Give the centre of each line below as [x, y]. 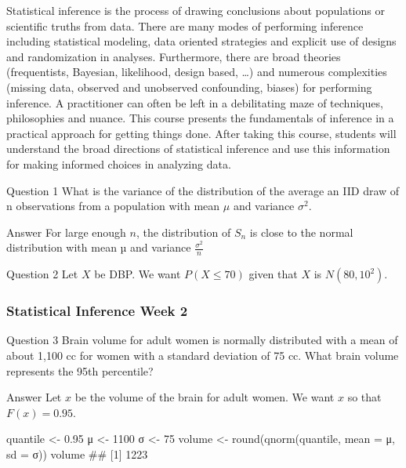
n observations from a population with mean [113, 206]
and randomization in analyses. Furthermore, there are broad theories [174, 56]
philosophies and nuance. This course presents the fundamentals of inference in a [200, 118]
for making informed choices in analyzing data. [119, 163]
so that [364, 397]
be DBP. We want [138, 274]
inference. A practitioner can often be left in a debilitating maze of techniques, [195, 102]
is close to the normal [301, 232]
